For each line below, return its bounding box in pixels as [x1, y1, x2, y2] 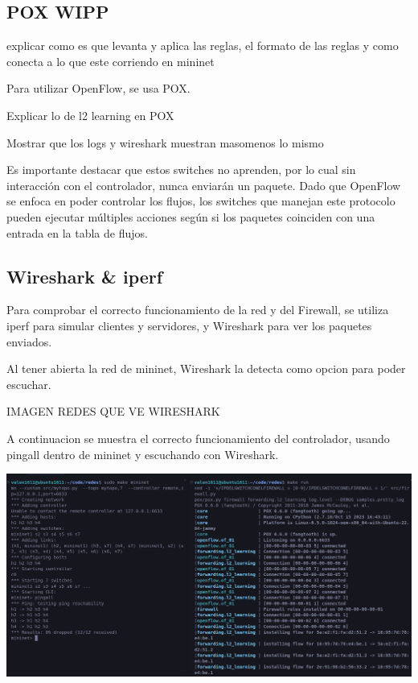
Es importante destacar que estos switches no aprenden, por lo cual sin [6, 161, 356, 178]
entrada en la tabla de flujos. [6, 224, 148, 241]
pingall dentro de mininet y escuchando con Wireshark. [6, 445, 279, 462]
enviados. [6, 333, 52, 350]
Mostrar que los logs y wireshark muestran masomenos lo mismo [6, 134, 324, 151]
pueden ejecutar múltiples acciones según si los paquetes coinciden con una [6, 208, 375, 225]
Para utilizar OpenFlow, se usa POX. [6, 80, 191, 97]
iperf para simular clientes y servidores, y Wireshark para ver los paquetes [6, 317, 372, 333]
